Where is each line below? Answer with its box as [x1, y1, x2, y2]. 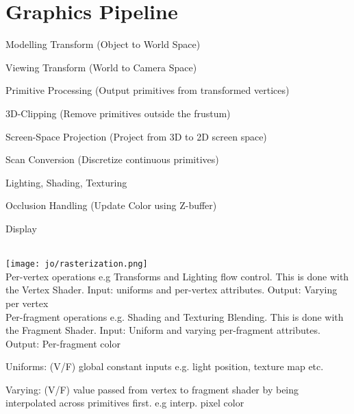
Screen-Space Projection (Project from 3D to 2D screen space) [5, 129, 267, 143]
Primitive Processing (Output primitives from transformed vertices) [5, 83, 290, 97]
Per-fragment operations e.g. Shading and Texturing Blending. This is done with [5, 309, 344, 324]
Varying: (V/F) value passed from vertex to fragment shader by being [5, 382, 299, 396]
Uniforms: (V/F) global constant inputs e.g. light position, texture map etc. [5, 359, 324, 374]
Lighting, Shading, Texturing [5, 175, 127, 189]
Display [5, 221, 37, 235]
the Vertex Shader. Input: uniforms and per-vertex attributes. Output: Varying [5, 282, 338, 297]
